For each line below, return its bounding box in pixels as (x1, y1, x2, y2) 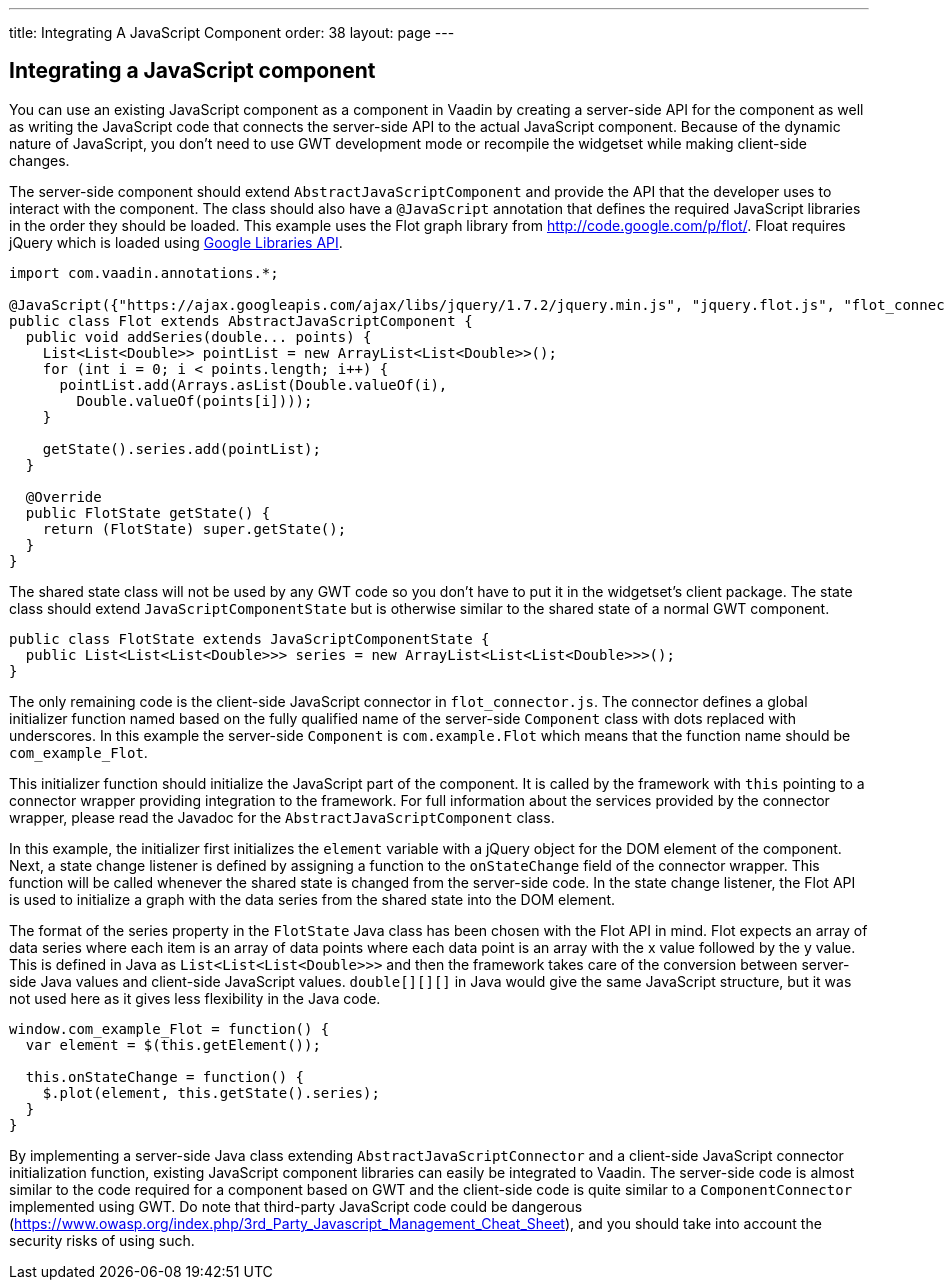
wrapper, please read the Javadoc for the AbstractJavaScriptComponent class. (9, 808, 555, 826)
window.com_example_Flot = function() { (9, 1020, 330, 1037)
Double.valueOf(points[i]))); (76, 392, 313, 409)
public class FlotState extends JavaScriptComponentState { (9, 630, 490, 647)
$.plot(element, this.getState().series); (42, 1084, 380, 1101)
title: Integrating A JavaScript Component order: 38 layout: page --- (9, 24, 455, 41)
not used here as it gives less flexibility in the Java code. (9, 989, 381, 1007)
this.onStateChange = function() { (25, 1068, 305, 1085)
